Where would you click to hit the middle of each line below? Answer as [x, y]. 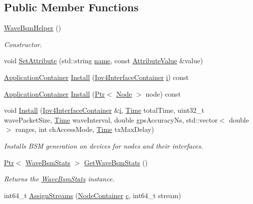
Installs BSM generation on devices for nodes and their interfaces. [104, 145]
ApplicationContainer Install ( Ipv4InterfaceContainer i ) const [97, 77]
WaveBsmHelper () [33, 28]
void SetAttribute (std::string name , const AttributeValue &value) [103, 61]
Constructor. [23, 44]
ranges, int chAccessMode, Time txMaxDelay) [85, 129]
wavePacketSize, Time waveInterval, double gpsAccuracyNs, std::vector [111, 119]
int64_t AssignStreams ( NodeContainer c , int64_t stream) [93, 195]
